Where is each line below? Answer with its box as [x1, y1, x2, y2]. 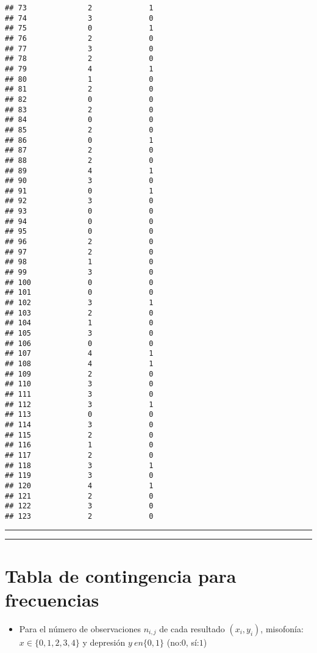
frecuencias [5, 586, 99, 612]
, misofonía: [260, 622, 304, 635]
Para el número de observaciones [19, 622, 141, 635]
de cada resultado [159, 622, 225, 635]
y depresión [82, 635, 126, 648]
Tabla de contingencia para [5, 563, 237, 588]
